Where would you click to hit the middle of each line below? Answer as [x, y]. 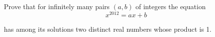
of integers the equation [171, 6]
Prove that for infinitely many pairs [57, 6]
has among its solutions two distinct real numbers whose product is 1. [108, 29]
